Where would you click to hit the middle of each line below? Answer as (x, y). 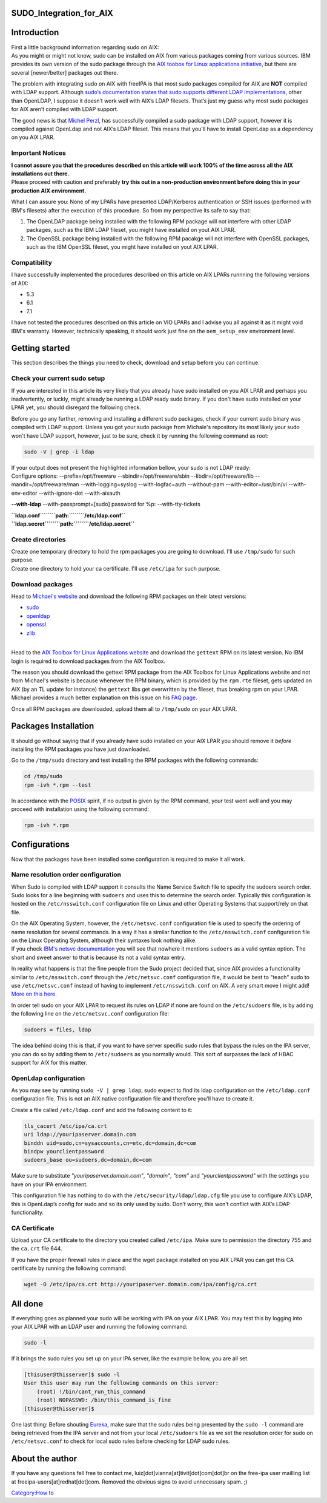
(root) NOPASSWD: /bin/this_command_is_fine (104, 1400)
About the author (44, 1459)
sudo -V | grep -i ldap (59, 452)
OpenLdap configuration (48, 1078)
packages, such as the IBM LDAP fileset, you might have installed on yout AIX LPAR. (131, 230)
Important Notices (38, 153)
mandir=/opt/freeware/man (45, 484)
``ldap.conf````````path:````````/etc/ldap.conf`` (68, 515)
